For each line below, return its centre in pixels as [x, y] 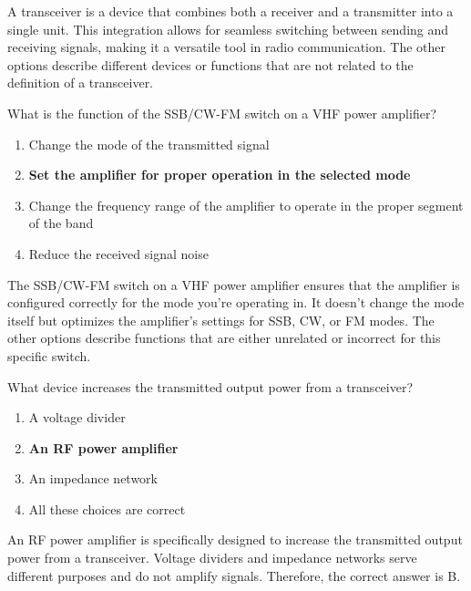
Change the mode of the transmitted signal [149, 144]
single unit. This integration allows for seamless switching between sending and [228, 29]
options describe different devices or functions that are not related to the [210, 64]
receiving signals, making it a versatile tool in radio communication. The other [227, 47]
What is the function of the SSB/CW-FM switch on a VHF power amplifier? [222, 113]
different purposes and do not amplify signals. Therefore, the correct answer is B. [234, 575]
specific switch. [49, 355]
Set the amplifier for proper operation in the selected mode [220, 175]
